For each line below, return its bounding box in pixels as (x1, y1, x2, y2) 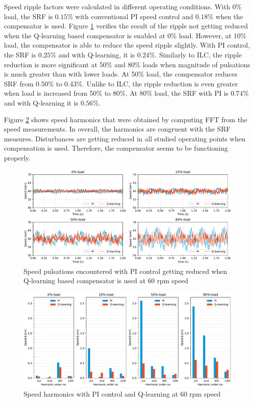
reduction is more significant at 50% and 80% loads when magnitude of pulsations (4, 59, 251, 69)
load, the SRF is (4, 11, 53, 21)
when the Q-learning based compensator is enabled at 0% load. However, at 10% (4, 30, 247, 40)
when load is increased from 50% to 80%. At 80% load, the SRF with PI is (4, 88, 229, 98)
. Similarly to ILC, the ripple (155, 49, 242, 59)
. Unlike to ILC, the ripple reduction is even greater (82, 78, 238, 88)
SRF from (4, 78, 34, 88)
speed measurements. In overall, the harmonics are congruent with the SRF (4, 124, 231, 134)
